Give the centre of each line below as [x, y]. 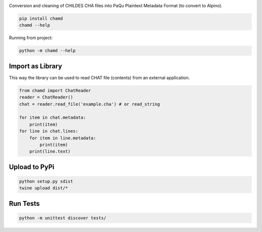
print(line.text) [50, 152]
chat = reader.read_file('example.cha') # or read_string [90, 104]
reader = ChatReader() [46, 97]
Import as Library [36, 66]
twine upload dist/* [43, 188]
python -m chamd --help [48, 51]
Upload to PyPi [32, 167]
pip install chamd [41, 18]
